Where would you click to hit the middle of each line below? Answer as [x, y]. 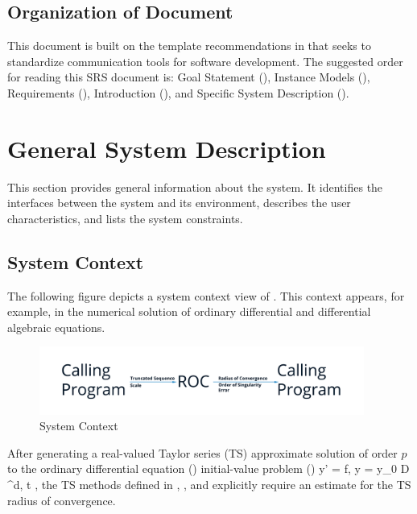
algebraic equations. [56, 327]
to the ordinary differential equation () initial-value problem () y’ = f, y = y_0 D [208, 468]
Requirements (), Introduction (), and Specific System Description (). [178, 92]
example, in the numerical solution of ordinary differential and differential [189, 311]
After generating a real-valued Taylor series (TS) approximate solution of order [202, 452]
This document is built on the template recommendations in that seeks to [189, 46]
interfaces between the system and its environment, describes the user [179, 203]
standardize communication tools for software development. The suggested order [205, 61]
